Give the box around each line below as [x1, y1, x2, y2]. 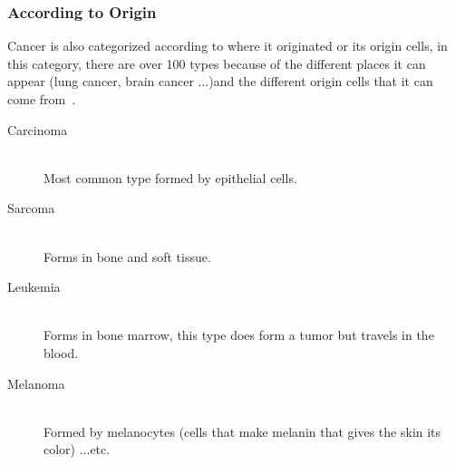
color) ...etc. [44, 440, 111, 459]
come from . [7, 90, 76, 108]
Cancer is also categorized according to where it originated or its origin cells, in [7, 36, 448, 55]
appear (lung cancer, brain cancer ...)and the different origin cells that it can [7, 72, 433, 91]
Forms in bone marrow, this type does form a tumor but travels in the [44, 325, 434, 344]
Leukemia [7, 277, 61, 296]
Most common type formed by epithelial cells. [44, 168, 297, 187]
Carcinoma [7, 120, 68, 139]
